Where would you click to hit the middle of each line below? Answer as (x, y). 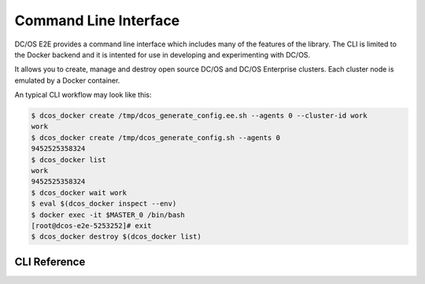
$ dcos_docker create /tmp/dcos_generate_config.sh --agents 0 (156, 137)
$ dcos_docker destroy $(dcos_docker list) (116, 237)
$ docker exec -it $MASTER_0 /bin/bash (108, 215)
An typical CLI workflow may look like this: (83, 95)
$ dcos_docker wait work (79, 192)
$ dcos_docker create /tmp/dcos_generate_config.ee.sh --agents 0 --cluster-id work (199, 116)
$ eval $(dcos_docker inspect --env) (104, 204)
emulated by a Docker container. (67, 80)
